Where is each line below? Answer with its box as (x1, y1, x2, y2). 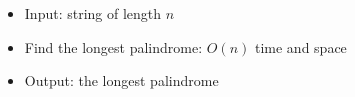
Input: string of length (24, 3, 162, 23)
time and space (254, 36, 347, 57)
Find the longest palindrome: (24, 36, 203, 57)
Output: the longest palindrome (24, 70, 219, 91)
